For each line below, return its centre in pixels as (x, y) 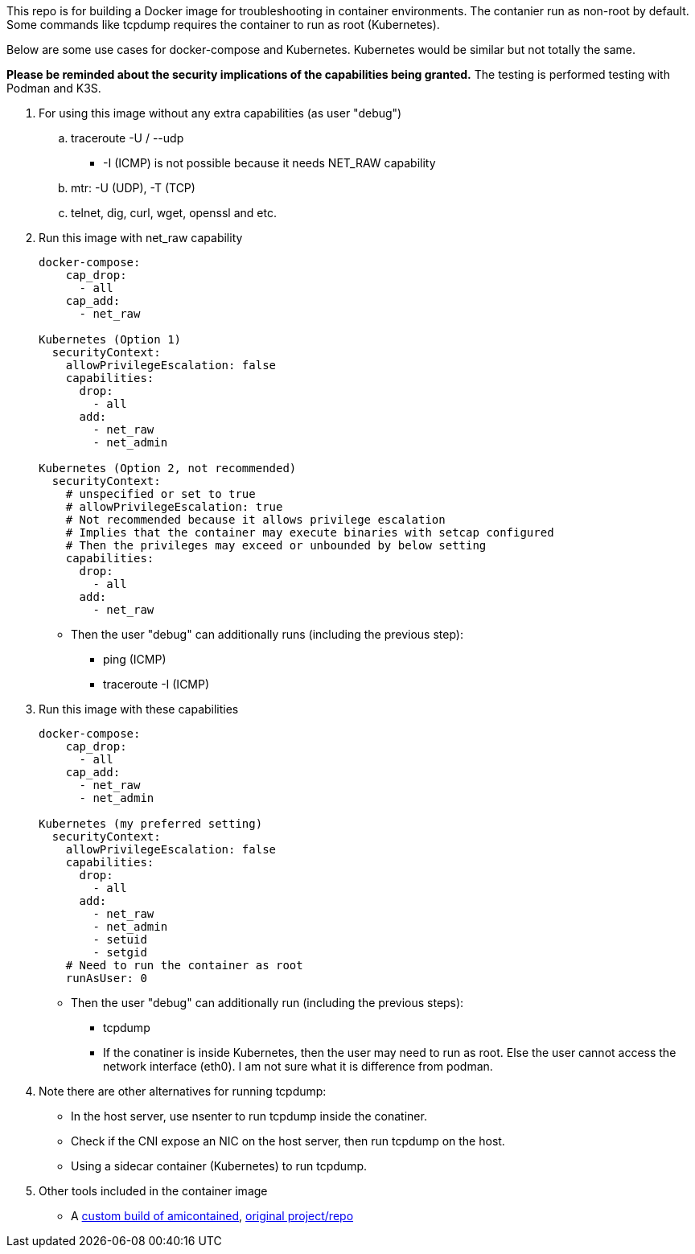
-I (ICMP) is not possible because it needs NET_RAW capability (269, 163)
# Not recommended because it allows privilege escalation (255, 520)
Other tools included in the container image (153, 1191)
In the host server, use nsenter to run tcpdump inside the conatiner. (249, 1116)
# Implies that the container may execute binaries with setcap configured (310, 532)
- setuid (120, 939)
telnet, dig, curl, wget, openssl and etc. (174, 213)
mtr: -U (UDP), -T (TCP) (133, 188)
